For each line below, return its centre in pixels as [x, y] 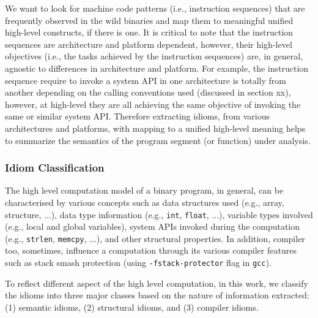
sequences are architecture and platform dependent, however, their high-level [149, 44]
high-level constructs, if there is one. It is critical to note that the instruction [149, 32]
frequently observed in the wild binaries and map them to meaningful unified [149, 20]
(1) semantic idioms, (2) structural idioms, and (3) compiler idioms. [132, 307]
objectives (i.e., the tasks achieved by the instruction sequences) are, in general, [154, 56]
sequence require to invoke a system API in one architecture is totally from [146, 80]
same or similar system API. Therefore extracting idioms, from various [137, 116]
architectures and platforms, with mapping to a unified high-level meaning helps [155, 128]
